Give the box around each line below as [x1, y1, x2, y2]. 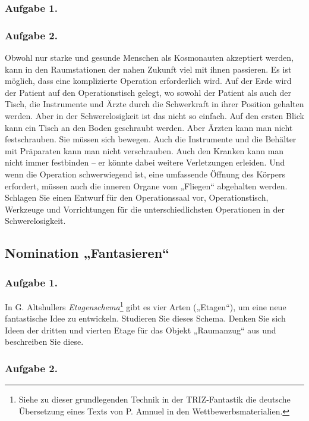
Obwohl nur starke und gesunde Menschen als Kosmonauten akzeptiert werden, [5, 51, 294, 64]
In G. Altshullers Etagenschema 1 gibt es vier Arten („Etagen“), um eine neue [5, 298, 286, 313]
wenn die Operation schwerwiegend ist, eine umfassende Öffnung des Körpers [5, 168, 285, 180]
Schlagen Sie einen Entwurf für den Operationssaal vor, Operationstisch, [5, 191, 269, 204]
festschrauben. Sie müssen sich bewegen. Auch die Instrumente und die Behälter [5, 133, 297, 145]
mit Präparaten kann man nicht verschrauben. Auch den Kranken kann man [5, 144, 284, 157]
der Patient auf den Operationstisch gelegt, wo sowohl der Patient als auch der [5, 86, 291, 98]
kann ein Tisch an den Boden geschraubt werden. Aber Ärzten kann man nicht [5, 121, 293, 133]
